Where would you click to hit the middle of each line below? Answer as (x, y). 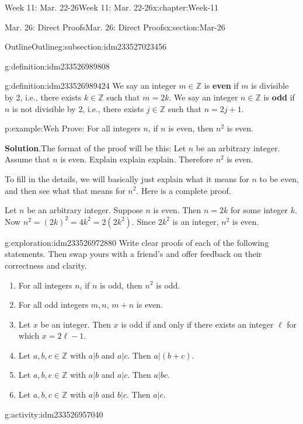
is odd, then (121, 285)
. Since (144, 221)
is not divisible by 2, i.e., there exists (78, 108)
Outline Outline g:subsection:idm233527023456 (86, 46)
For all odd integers (53, 305)
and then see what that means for (65, 190)
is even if (221, 86)
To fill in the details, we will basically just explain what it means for (127, 178)
